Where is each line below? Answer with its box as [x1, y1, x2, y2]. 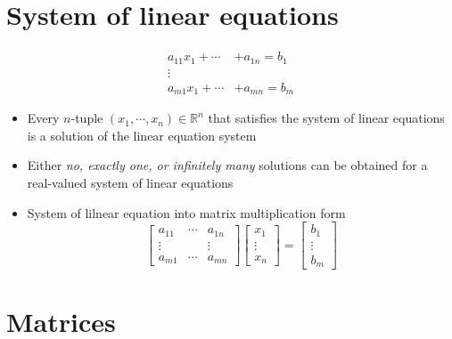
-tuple [70, 109, 103, 127]
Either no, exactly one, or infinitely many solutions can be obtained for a [27, 156, 428, 174]
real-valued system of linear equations [27, 173, 234, 191]
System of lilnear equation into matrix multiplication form [27, 203, 346, 222]
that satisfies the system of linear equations [208, 109, 445, 127]
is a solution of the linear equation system [27, 125, 257, 144]
